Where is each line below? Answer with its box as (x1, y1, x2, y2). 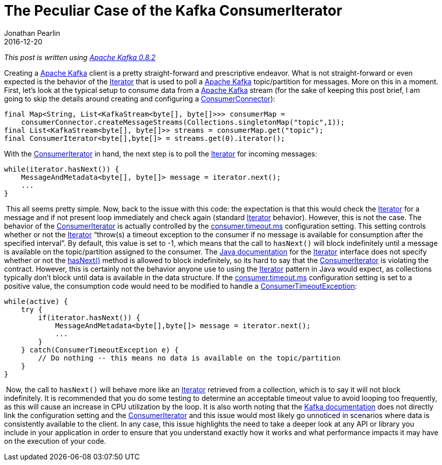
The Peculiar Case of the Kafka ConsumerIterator (4, 2, 342, 19)
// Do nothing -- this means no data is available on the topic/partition (38, 353, 340, 362)
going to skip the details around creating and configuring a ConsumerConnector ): (4, 94, 275, 103)
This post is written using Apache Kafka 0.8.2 (4, 53, 156, 62)
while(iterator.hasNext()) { (4, 165, 119, 173)
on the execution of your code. (4, 436, 106, 445)
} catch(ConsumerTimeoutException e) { (21, 345, 179, 354)
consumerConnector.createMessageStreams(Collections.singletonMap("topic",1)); (21, 118, 345, 126)
